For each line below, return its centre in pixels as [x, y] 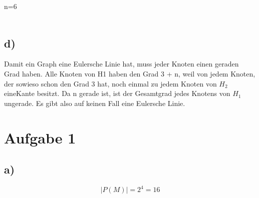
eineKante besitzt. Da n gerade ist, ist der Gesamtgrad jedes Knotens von [117, 93]
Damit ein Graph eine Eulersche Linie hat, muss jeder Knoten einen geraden [121, 64]
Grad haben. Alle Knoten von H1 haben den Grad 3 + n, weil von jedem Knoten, [130, 73]
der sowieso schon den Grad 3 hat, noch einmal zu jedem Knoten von [110, 83]
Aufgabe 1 [40, 137]
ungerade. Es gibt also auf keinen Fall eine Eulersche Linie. [95, 103]
